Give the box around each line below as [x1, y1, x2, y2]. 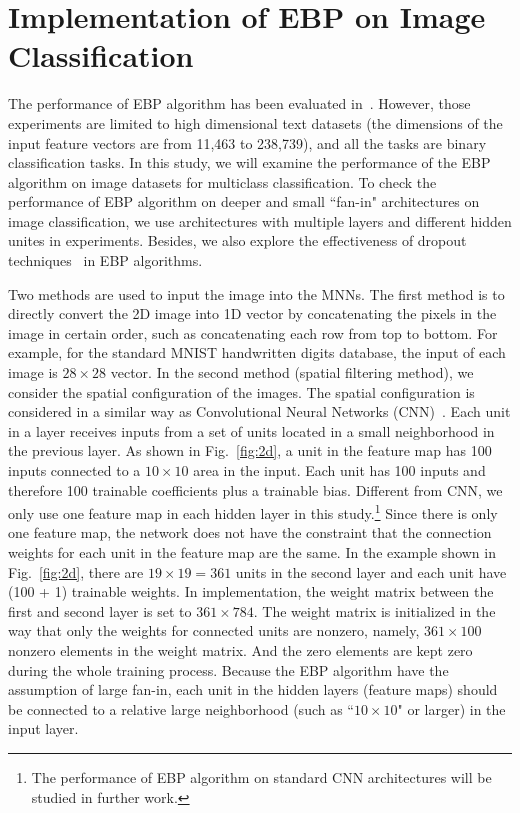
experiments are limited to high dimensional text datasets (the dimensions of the [8, 112, 503, 133]
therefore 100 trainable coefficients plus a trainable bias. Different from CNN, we [8, 479, 503, 500]
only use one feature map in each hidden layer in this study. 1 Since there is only [8, 500, 498, 523]
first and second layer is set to [8, 600, 192, 621]
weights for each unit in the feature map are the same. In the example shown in [8, 542, 496, 563]
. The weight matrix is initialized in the [253, 600, 496, 621]
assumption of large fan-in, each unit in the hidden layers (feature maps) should [8, 679, 498, 700]
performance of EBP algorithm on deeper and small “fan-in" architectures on [8, 191, 480, 212]
